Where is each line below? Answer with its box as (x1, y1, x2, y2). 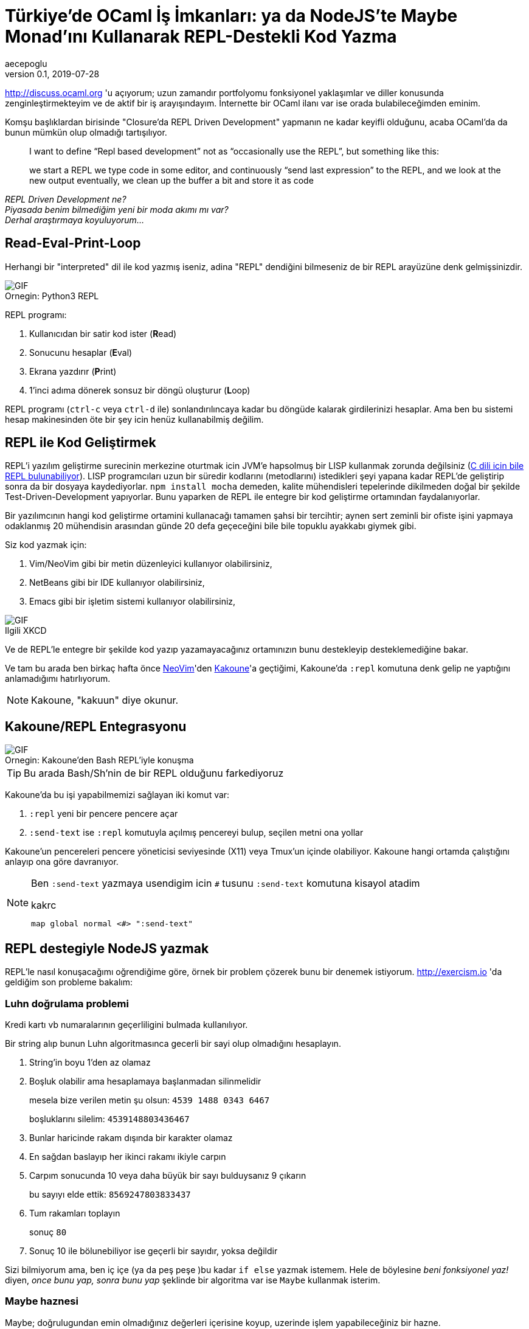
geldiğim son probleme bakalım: (5, 977, 133, 988)
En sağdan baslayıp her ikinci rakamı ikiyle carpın (29, 1151, 226, 1162)
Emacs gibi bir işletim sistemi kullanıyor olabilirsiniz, (29, 596, 236, 607)
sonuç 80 (29, 1226, 67, 1237)
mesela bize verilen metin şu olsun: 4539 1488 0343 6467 (29, 1094, 270, 1105)
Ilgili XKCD (5, 625, 47, 636)
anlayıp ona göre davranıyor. (5, 856, 119, 867)
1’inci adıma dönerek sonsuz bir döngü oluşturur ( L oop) (29, 384, 251, 395)
